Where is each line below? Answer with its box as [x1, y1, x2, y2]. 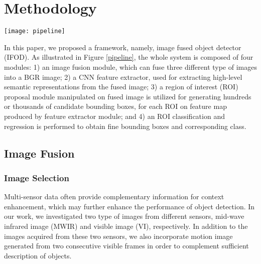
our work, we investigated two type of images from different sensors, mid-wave [4, 211, 244, 221]
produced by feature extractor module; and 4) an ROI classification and [4, 110, 225, 121]
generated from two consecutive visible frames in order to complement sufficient [4, 240, 249, 251]
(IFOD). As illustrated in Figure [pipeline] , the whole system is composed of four [4, 52, 253, 62]
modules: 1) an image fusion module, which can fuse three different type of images [4, 61, 257, 72]
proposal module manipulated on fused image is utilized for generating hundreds [4, 91, 251, 101]
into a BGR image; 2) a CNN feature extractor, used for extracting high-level [4, 71, 242, 82]
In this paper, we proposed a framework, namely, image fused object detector [4, 42, 241, 52]
